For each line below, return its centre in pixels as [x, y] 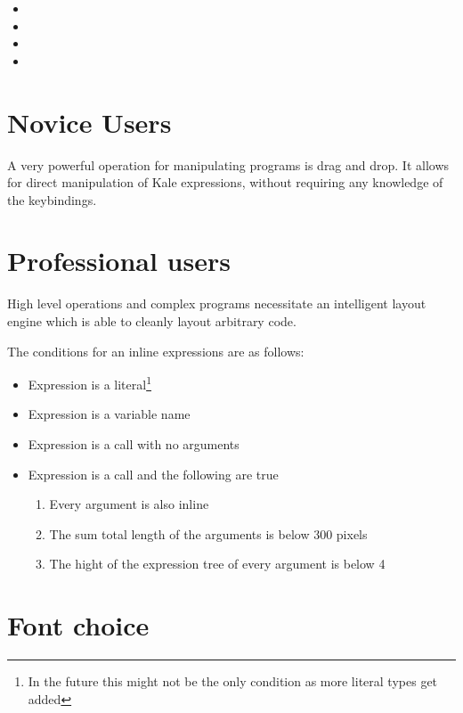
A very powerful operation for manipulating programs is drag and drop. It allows [228, 164]
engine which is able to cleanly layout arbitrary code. [152, 321]
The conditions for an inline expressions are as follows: [156, 351]
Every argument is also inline [129, 504]
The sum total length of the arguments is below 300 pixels [208, 533]
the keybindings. [52, 199]
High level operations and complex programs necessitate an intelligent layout [217, 303]
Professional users [119, 261]
